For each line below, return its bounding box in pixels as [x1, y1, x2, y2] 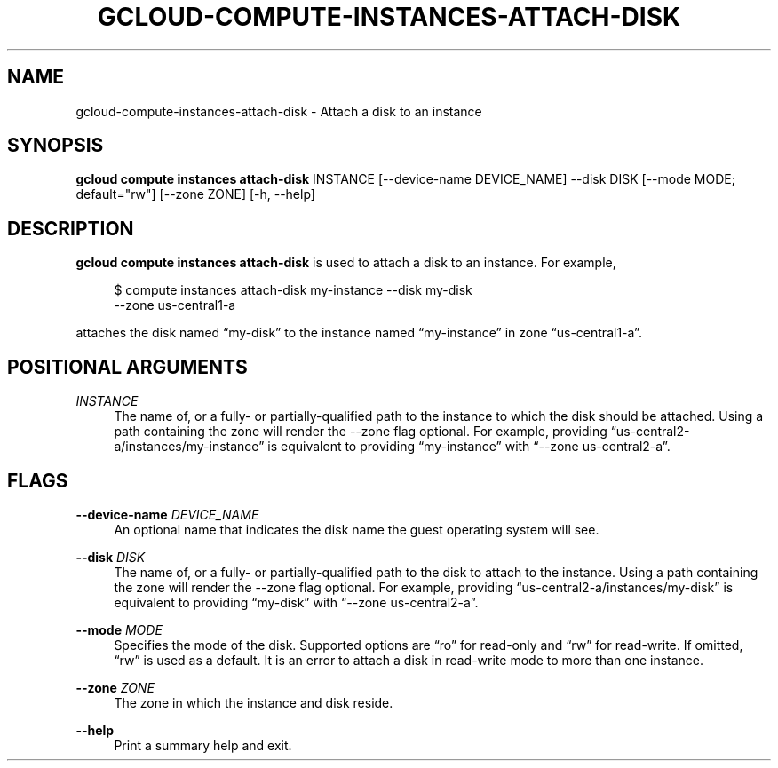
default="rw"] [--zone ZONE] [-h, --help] [75, 186, 315, 202]
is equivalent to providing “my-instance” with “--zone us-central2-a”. [267, 439, 671, 455]
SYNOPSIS [7, 134, 104, 157]
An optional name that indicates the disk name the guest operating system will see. [114, 521, 599, 537]
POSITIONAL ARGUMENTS [7, 355, 248, 378]
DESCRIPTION [7, 217, 134, 240]
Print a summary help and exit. [114, 737, 292, 753]
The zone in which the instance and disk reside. [114, 694, 393, 710]
